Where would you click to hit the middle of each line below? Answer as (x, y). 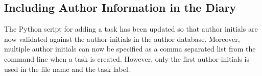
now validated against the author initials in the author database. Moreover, (122, 39)
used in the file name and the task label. (67, 69)
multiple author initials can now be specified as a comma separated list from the (130, 49)
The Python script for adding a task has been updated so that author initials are (131, 29)
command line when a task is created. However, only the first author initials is (127, 58)
